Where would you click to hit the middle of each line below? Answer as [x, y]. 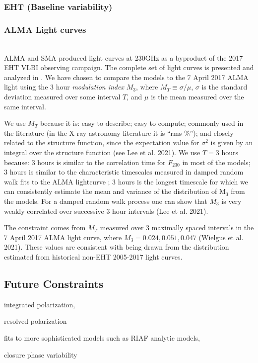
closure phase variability [41, 354]
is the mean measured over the [197, 97]
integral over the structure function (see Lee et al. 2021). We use [102, 152]
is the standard [225, 87]
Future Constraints [54, 283]
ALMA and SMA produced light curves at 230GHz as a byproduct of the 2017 [124, 57]
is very [231, 201]
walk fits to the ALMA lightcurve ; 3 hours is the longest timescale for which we [126, 181]
